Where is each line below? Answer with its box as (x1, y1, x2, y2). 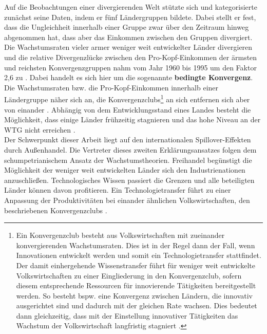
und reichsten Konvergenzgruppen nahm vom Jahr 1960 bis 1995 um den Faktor (4, 62, 257, 72)
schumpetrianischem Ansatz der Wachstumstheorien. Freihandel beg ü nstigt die (4, 154, 252, 165)
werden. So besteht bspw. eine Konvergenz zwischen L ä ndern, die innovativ (16, 290, 253, 301)
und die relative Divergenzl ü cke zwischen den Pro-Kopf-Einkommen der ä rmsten (4, 51, 257, 62)
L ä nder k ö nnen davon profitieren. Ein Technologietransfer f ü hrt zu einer (4, 184, 231, 195)
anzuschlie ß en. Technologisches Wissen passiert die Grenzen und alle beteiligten (4, 174, 255, 185)
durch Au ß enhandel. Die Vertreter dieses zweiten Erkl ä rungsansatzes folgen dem (4, 144, 257, 155)
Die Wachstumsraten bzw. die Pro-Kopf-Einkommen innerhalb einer (4, 82, 219, 92)
